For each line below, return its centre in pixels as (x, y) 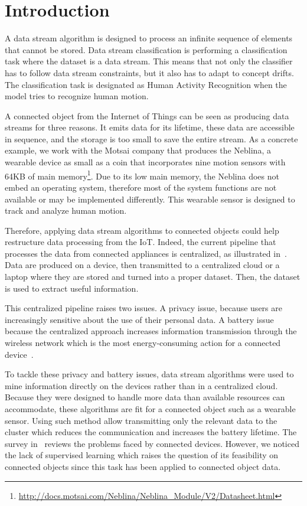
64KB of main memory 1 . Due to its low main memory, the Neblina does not (142, 175)
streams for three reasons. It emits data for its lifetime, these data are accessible (150, 127)
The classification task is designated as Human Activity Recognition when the (146, 84)
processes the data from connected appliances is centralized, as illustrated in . (146, 253)
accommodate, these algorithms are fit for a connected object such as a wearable (150, 409)
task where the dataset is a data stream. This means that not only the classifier (149, 61)
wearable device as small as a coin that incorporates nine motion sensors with (145, 162)
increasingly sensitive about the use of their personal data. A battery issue (139, 319)
